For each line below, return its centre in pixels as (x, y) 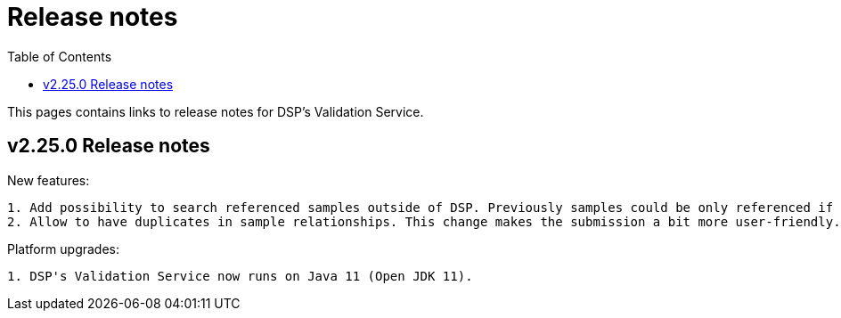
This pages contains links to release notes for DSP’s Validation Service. (216, 111)
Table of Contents (60, 56)
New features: (49, 180)
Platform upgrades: (64, 249)
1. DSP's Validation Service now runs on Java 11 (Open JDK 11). (240, 276)
